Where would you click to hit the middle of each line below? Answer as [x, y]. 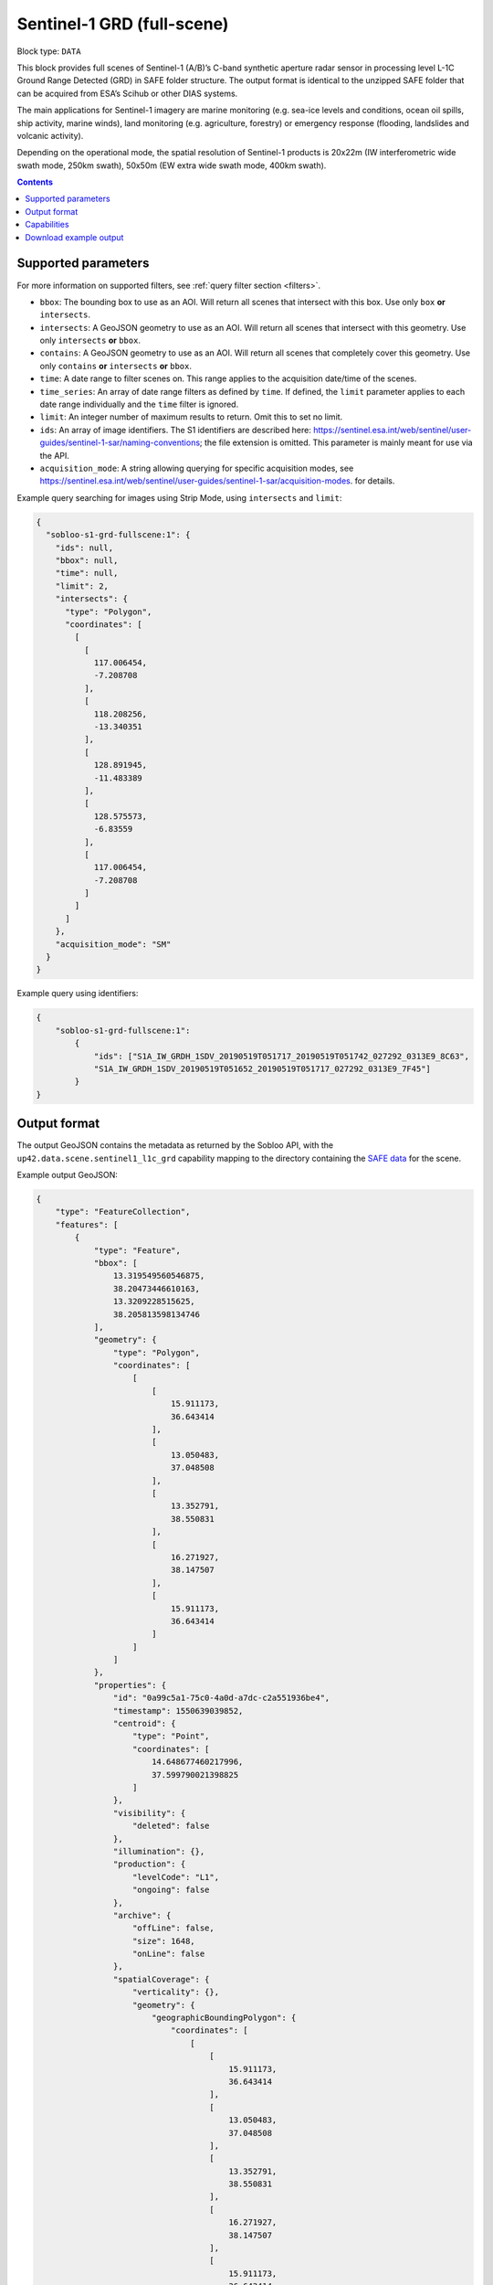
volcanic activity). [50, 135]
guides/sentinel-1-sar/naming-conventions [120, 442]
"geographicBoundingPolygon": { [224, 2018]
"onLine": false [169, 1954]
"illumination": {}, [159, 1851]
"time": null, [87, 573]
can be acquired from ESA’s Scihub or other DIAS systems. [127, 93]
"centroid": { [145, 1724]
